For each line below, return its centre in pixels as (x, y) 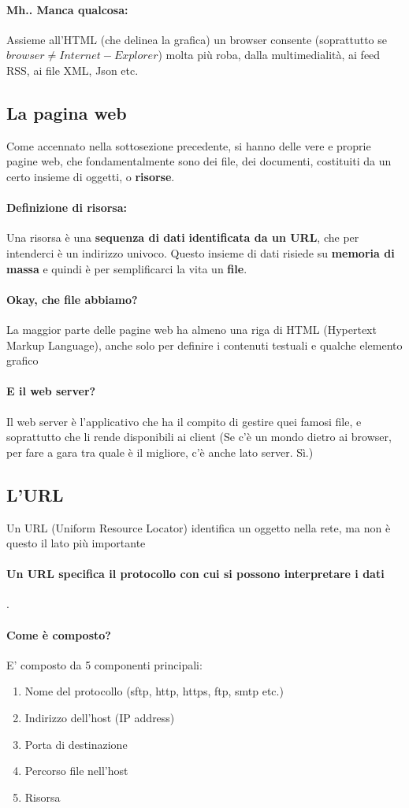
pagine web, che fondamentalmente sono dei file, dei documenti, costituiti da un (199, 161)
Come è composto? (59, 634)
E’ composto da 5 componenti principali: (104, 664)
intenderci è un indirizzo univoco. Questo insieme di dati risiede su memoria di (201, 252)
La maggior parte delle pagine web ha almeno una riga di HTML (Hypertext (191, 329)
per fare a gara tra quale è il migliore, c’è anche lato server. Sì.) (160, 452)
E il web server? (51, 391)
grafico (22, 360)
